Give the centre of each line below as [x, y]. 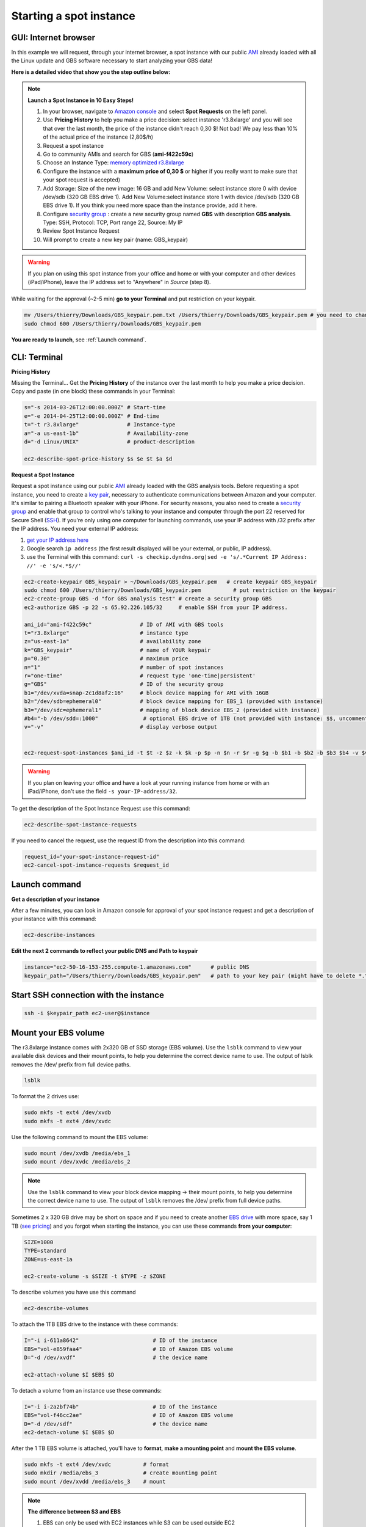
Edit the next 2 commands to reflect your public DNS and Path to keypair [105, 951]
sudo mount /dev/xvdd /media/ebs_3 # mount [95, 1481]
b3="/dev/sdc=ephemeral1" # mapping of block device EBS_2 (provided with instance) [172, 710]
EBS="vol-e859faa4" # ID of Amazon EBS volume [129, 1349]
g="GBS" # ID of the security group [124, 684]
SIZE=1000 [39, 1242]
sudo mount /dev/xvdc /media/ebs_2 [77, 1162]
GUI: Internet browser [53, 38]
